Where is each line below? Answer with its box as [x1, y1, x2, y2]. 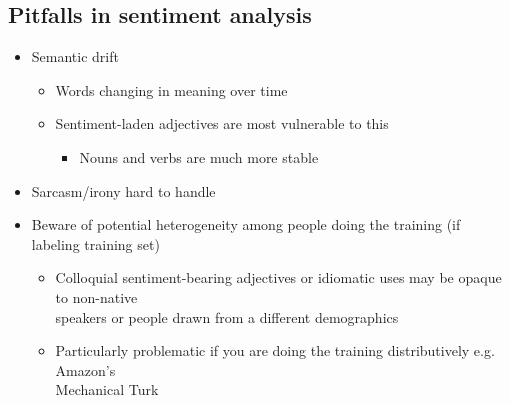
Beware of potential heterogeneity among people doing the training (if [31, 214, 461, 235]
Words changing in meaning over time [55, 79, 288, 100]
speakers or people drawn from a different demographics [55, 306, 399, 327]
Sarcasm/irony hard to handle [31, 180, 216, 201]
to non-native [55, 286, 138, 307]
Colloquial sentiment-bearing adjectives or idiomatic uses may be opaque [55, 267, 502, 288]
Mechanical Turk [55, 379, 159, 400]
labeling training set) [31, 233, 160, 254]
